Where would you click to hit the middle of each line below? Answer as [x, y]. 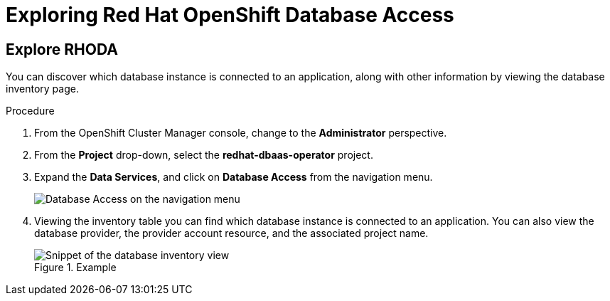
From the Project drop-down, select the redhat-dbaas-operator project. [204, 155]
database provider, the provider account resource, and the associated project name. [231, 233]
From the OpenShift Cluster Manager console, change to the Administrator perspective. [241, 133]
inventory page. [42, 89]
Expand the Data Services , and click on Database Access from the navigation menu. [234, 177]
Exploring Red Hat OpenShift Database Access [230, 15]
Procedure [30, 111]
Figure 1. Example [75, 268]
